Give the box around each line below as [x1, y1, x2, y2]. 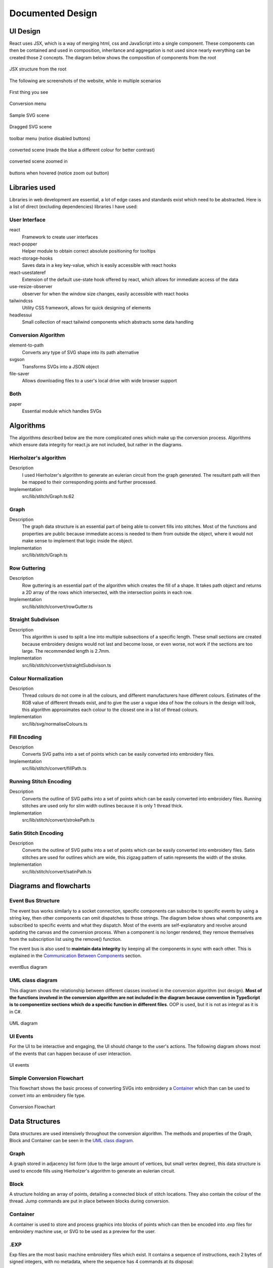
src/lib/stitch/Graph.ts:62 [22, 493, 74, 499]
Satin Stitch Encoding [9, 829, 64, 836]
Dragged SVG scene [9, 124, 52, 130]
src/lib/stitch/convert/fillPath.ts [22, 765, 87, 771]
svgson [9, 357, 25, 363]
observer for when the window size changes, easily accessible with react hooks [22, 291, 189, 297]
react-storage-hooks [9, 255, 53, 261]
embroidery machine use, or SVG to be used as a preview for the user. [9, 1228, 156, 1235]
